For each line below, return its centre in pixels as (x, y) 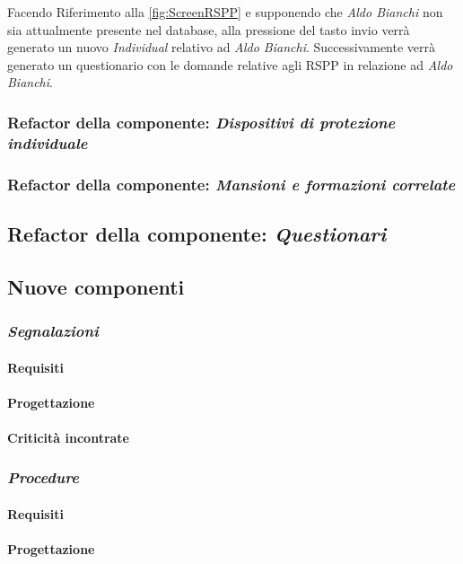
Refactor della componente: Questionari (197, 233)
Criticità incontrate (68, 437)
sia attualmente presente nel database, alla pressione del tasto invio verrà (209, 29)
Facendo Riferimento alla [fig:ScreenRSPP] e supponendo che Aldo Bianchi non (225, 12)
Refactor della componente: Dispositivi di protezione (201, 122)
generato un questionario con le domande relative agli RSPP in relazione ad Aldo (230, 64)
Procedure (44, 477)
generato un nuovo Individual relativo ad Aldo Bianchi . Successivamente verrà (222, 47)
